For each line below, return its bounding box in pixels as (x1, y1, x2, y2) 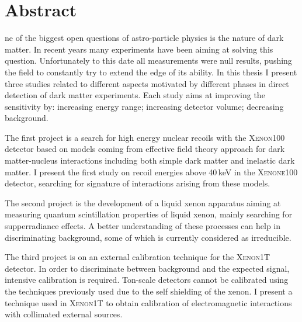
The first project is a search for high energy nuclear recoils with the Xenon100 (5, 131, 285, 143)
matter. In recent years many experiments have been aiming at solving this (5, 43, 273, 55)
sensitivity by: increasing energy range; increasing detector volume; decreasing (5, 100, 284, 112)
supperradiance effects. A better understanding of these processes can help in (5, 220, 281, 232)
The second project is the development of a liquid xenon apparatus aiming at (5, 196, 281, 209)
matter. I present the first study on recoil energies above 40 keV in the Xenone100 (5, 165, 298, 178)
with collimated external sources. (5, 308, 123, 320)
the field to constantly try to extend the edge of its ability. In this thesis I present (5, 65, 297, 78)
